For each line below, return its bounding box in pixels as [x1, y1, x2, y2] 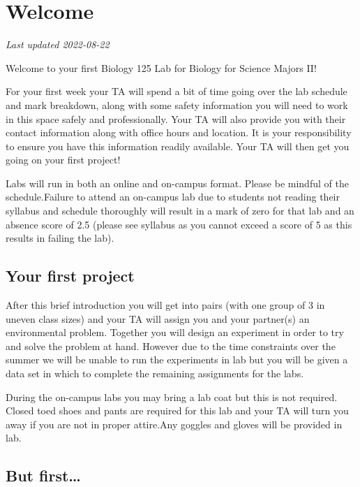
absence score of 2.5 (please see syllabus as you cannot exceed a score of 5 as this [6, 217, 352, 231]
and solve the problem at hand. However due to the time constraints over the [6, 338, 336, 353]
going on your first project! [6, 152, 121, 167]
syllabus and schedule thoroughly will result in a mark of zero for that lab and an [6, 203, 354, 218]
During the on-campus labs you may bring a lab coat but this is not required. [6, 389, 338, 404]
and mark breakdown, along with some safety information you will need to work [6, 97, 348, 112]
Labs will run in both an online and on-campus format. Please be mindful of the [6, 175, 349, 190]
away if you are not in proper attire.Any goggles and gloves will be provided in [6, 416, 343, 431]
